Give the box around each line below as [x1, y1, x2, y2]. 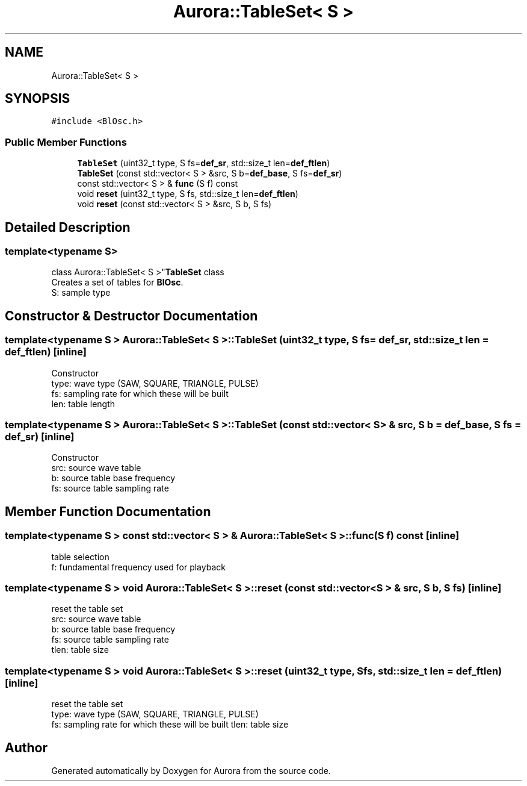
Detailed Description [5, 219, 131, 235]
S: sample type [51, 287, 111, 298]
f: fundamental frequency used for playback [51, 561, 226, 572]
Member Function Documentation [5, 504, 211, 519]
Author [5, 740, 48, 755]
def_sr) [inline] [5, 431, 75, 443]
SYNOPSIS [5, 91, 70, 107]
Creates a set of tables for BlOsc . [51, 277, 183, 288]
